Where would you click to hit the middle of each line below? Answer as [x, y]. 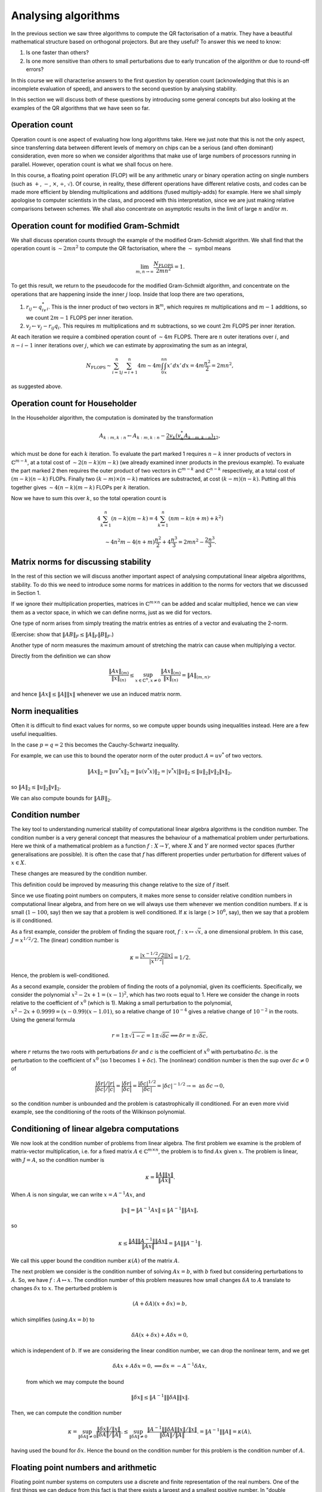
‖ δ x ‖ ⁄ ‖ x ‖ [109, 1429]
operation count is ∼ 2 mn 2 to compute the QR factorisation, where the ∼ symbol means [121, 248]
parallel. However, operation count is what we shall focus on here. [92, 164]
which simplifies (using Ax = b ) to [53, 1320]
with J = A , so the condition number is [58, 1160]
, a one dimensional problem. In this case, [252, 932]
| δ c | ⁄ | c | [105, 1089]
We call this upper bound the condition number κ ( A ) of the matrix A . [95, 1260]
